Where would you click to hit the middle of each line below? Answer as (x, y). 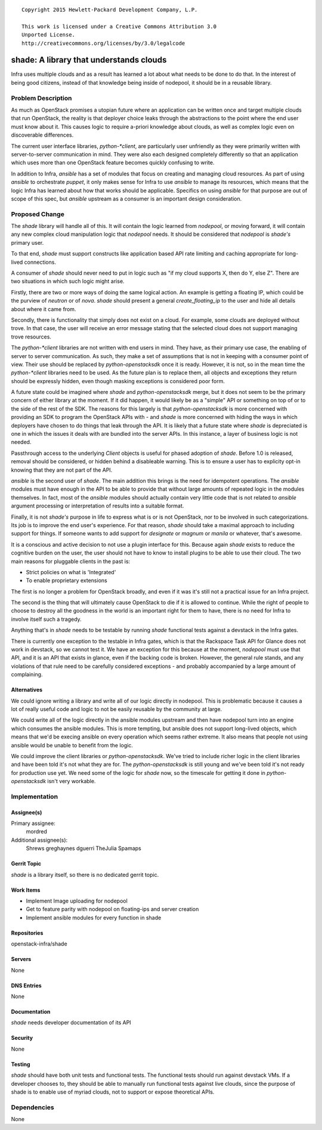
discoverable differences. (42, 135)
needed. (21, 442)
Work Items (26, 890)
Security (22, 1038)
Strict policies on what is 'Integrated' (71, 572)
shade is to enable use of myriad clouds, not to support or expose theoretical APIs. (113, 1092)
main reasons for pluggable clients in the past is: (71, 561)
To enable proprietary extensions (66, 581)
